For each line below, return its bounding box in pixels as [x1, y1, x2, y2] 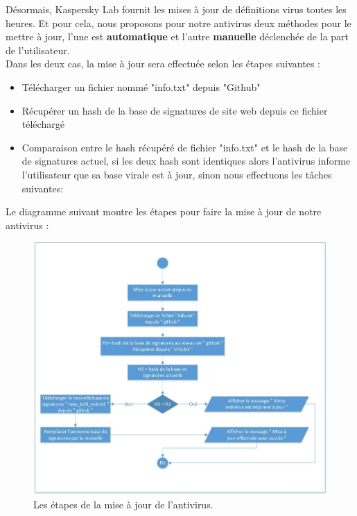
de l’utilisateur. [6, 42, 70, 57]
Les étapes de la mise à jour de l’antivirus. [33, 497, 214, 512]
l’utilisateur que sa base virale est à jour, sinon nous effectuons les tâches [21, 167, 332, 181]
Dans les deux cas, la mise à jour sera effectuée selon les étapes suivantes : [6, 56, 320, 71]
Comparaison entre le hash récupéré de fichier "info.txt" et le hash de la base [21, 140, 348, 154]
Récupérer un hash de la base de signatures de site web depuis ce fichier [21, 103, 328, 117]
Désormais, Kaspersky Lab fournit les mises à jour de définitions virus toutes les [6, 2, 347, 16]
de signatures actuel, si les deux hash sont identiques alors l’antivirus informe [21, 153, 351, 168]
